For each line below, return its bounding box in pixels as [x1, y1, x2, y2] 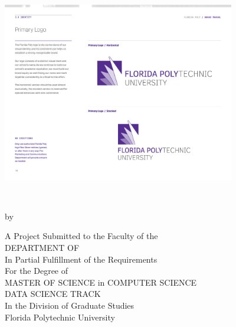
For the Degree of [5, 264, 68, 277]
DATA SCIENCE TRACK [5, 287, 101, 300]
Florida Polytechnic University [5, 310, 115, 323]
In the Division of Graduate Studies [5, 299, 135, 311]
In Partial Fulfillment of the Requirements [5, 253, 158, 265]
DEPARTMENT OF [5, 241, 80, 253]
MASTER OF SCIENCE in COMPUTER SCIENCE [5, 276, 197, 288]
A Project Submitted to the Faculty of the [5, 230, 158, 242]
